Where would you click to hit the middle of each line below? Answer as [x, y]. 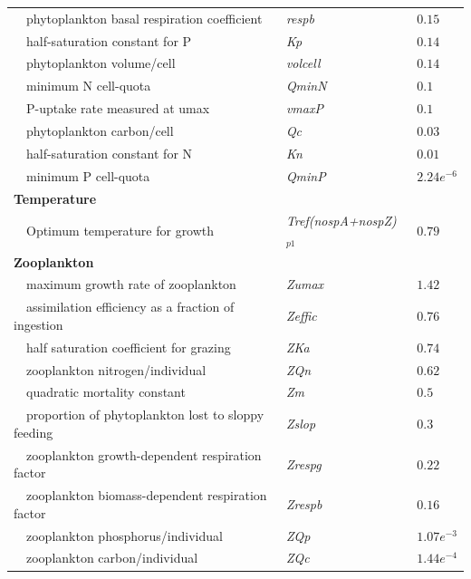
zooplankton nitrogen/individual [116, 369]
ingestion [38, 324]
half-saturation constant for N [109, 153]
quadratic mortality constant [106, 392]
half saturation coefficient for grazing [128, 347]
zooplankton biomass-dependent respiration [146, 495]
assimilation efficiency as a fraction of [130, 307]
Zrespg [303, 463]
